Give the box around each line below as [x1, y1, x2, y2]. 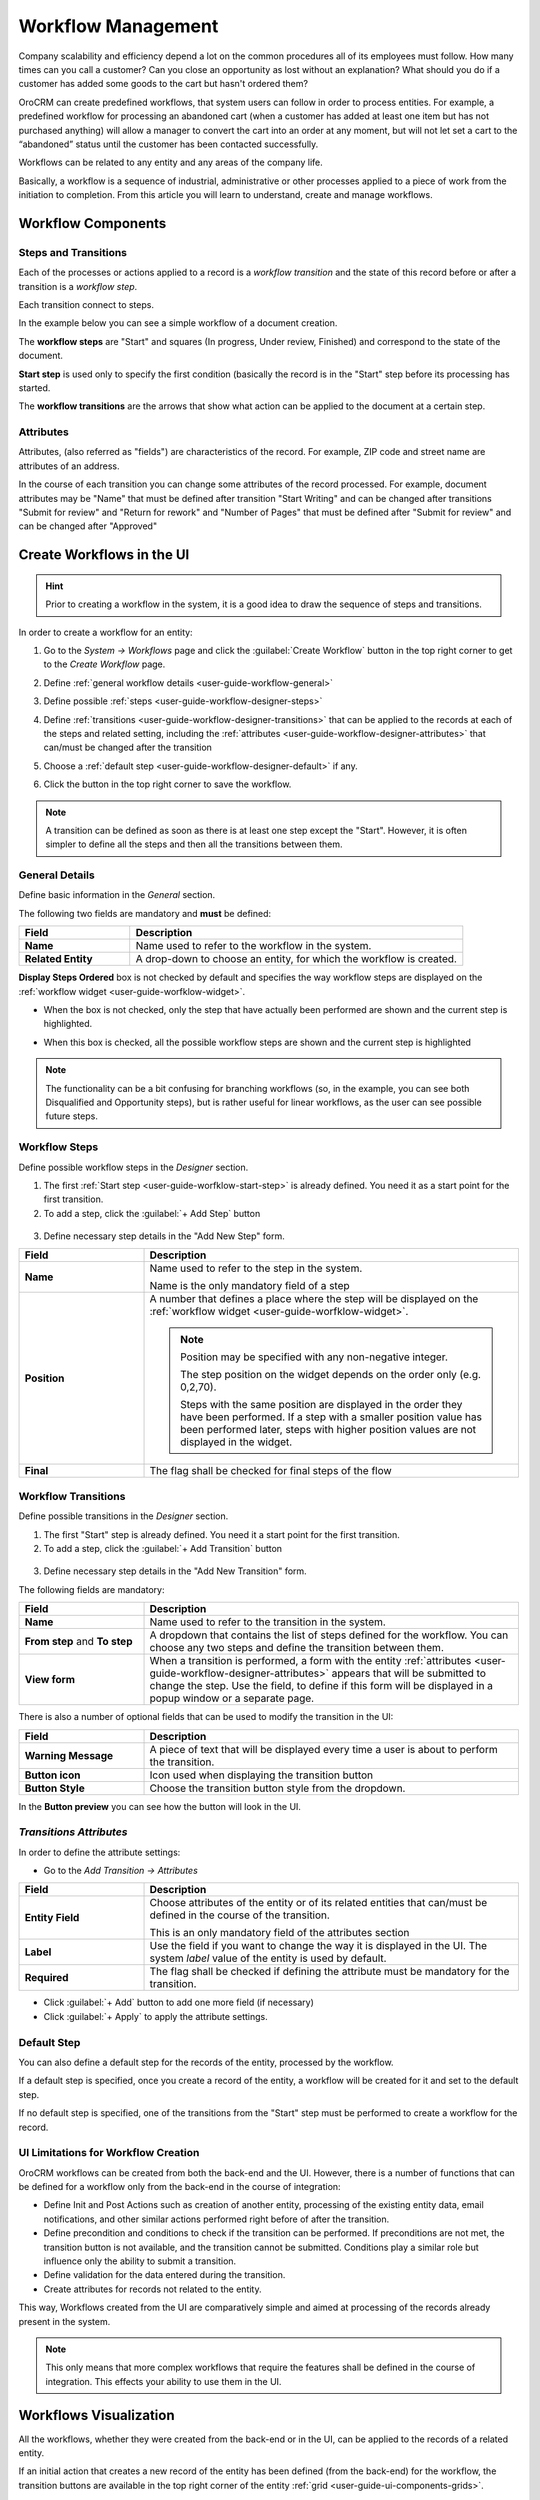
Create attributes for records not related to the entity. [43, 2283, 262, 2295]
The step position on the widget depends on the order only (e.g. [180, 1368, 482, 1382]
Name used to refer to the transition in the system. [149, 1615, 387, 1629]
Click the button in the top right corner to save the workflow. [43, 778, 292, 790]
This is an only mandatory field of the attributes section [149, 1926, 410, 1940]
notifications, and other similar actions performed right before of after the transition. [43, 2213, 390, 2225]
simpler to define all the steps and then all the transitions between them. [45, 838, 343, 850]
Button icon [24, 1768, 81, 1782]
